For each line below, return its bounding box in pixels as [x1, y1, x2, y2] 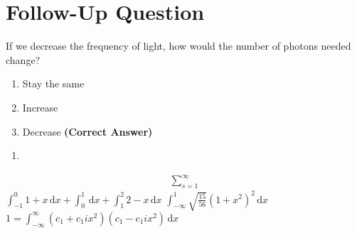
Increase [22, 99, 58, 114]
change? [6, 52, 41, 67]
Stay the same [22, 76, 85, 91]
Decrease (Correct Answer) [22, 124, 153, 139]
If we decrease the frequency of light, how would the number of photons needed [6, 38, 351, 53]
